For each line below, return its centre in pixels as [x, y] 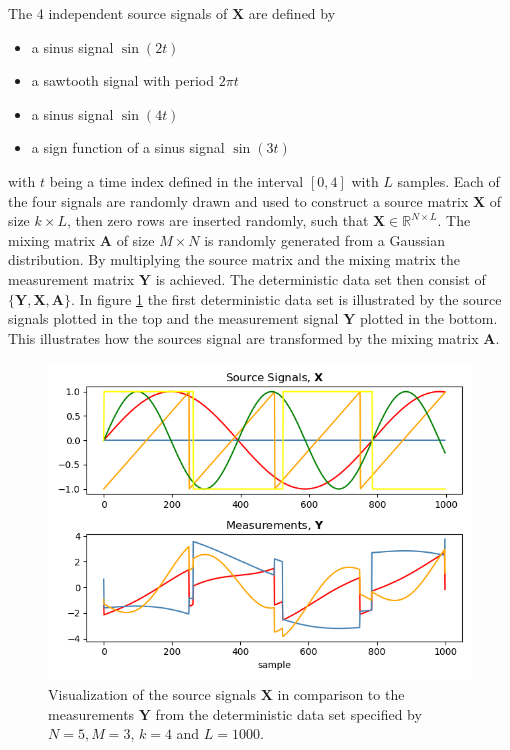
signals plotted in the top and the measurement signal [173, 318]
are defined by [292, 13]
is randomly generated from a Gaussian [324, 239]
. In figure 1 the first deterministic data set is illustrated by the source [286, 298]
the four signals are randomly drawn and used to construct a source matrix [238, 200]
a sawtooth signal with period [123, 80]
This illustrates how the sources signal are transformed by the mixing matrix [243, 337]
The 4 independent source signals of [118, 13]
